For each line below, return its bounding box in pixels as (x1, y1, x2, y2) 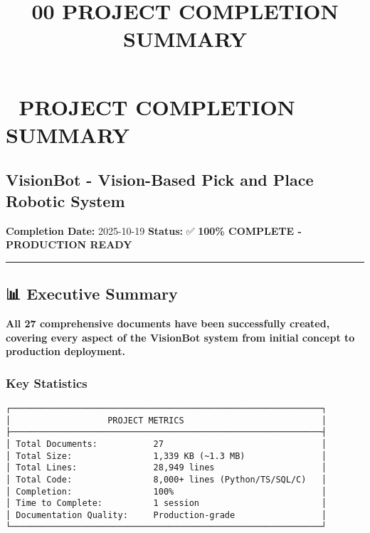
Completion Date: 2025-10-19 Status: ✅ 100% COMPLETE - (6, 223, 302, 238)
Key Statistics (6, 374, 88, 391)
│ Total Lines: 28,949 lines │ (6, 463, 327, 473)
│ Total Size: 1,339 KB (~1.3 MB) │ (6, 450, 327, 461)
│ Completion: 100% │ (6, 486, 327, 497)
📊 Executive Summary (6, 283, 178, 305)
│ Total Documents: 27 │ (6, 438, 327, 449)
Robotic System (6, 189, 125, 211)
